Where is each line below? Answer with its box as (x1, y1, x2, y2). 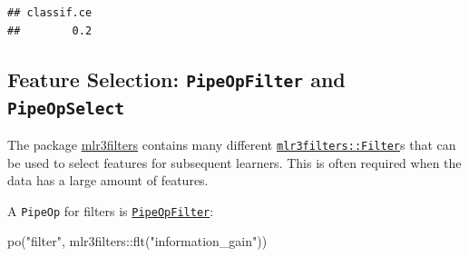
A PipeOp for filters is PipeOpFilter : (7, 201, 214, 220)
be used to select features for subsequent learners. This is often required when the (7, 153, 462, 172)
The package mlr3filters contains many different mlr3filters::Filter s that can (7, 134, 456, 153)
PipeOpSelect (7, 98, 124, 118)
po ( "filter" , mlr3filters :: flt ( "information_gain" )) (7, 232, 268, 251)
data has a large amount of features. (7, 171, 209, 190)
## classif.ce (7, 6, 93, 19)
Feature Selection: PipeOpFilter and (7, 64, 346, 93)
